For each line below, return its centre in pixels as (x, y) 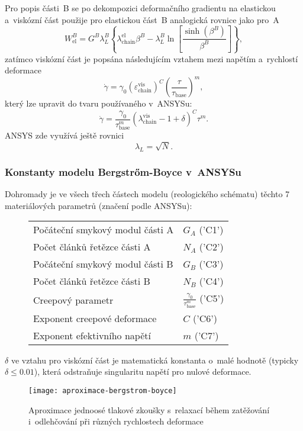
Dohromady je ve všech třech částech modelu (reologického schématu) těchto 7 (147, 194)
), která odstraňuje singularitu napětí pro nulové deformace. (143, 372)
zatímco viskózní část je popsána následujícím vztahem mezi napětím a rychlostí (151, 58)
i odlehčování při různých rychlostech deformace (116, 421)
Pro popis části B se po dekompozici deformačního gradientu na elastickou (140, 8)
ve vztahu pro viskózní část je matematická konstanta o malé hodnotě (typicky (155, 360)
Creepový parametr (73, 300)
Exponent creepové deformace (95, 318)
